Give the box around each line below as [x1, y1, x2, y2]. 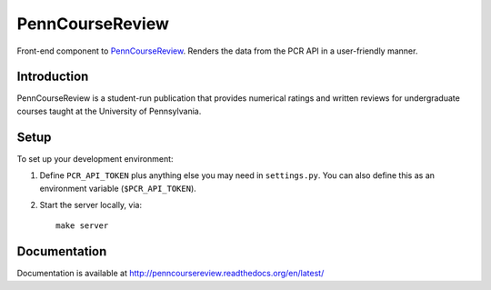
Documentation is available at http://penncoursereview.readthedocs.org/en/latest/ [16, 268, 325, 279]
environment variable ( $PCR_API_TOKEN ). [39, 183, 197, 194]
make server [55, 221, 109, 231]
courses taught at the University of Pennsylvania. [16, 105, 202, 116]
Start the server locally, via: [39, 199, 143, 210]
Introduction [16, 69, 89, 85]
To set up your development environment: [16, 153, 174, 164]
